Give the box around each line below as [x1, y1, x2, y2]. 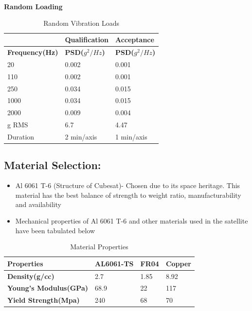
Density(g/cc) [7, 271, 54, 281]
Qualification [65, 35, 108, 45]
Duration [7, 131, 35, 141]
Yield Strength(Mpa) [7, 295, 80, 305]
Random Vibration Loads [43, 17, 119, 28]
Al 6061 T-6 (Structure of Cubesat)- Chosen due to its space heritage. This [15, 180, 240, 190]
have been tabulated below [15, 225, 95, 235]
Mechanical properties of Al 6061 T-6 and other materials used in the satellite [15, 216, 248, 226]
